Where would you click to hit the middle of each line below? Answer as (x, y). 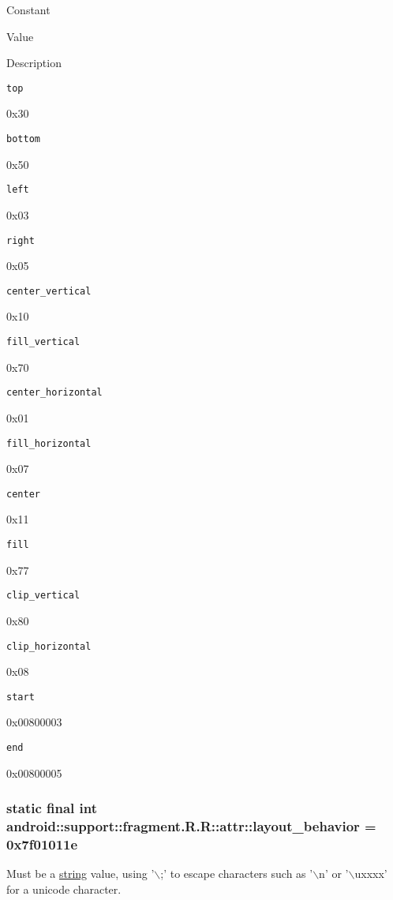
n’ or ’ (334, 874)
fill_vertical (43, 342)
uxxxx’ (371, 874)
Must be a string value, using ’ (80, 874)
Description (34, 63)
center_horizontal (54, 393)
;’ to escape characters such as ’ (237, 874)
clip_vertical (43, 596)
